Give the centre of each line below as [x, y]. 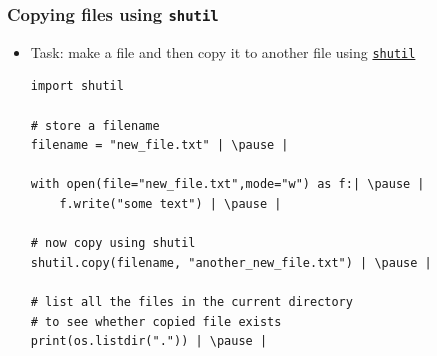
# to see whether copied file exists [156, 321]
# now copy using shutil [113, 243]
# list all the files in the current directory [191, 301]
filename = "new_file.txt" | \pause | [159, 145]
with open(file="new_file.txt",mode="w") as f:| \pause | [227, 184]
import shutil [77, 86]
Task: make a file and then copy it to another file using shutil [223, 51]
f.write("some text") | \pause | [170, 204]
